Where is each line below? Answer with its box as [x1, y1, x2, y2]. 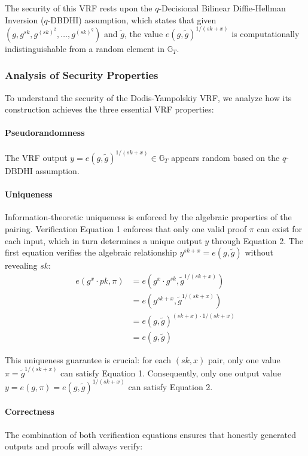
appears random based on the [171, 151, 280, 163]
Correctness [5, 405, 54, 418]
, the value [124, 27, 163, 39]
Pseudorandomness [5, 126, 85, 139]
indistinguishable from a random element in [5, 42, 165, 54]
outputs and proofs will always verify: [5, 440, 143, 452]
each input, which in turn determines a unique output [5, 234, 202, 247]
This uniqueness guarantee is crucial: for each [5, 354, 172, 366]
